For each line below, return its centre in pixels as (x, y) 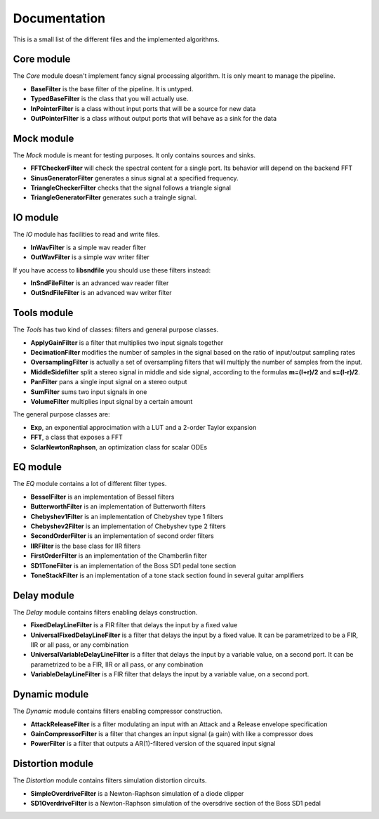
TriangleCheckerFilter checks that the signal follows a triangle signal (131, 188)
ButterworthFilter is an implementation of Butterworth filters (118, 506)
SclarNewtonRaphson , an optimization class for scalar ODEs (119, 447)
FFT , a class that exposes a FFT (77, 437)
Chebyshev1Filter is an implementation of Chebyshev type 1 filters (127, 516)
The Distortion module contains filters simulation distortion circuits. (110, 780)
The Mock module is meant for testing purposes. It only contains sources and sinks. (134, 155)
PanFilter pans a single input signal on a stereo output (109, 382)
